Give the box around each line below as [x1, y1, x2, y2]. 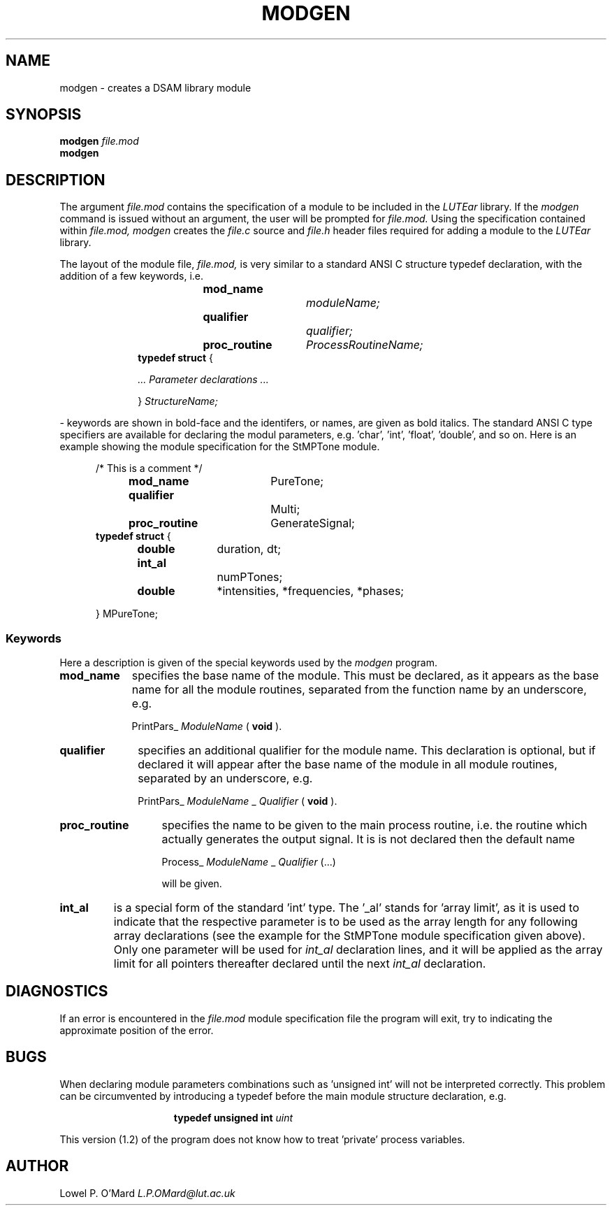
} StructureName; [138, 395, 218, 408]
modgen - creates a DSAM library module [59, 81, 252, 94]
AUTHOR [6, 1157, 69, 1175]
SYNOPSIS [6, 106, 82, 124]
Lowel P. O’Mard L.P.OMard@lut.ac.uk [59, 1187, 235, 1199]
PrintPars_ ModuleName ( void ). [131, 720, 282, 733]
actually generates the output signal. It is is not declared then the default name [161, 832, 575, 847]
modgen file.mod [59, 135, 139, 148]
